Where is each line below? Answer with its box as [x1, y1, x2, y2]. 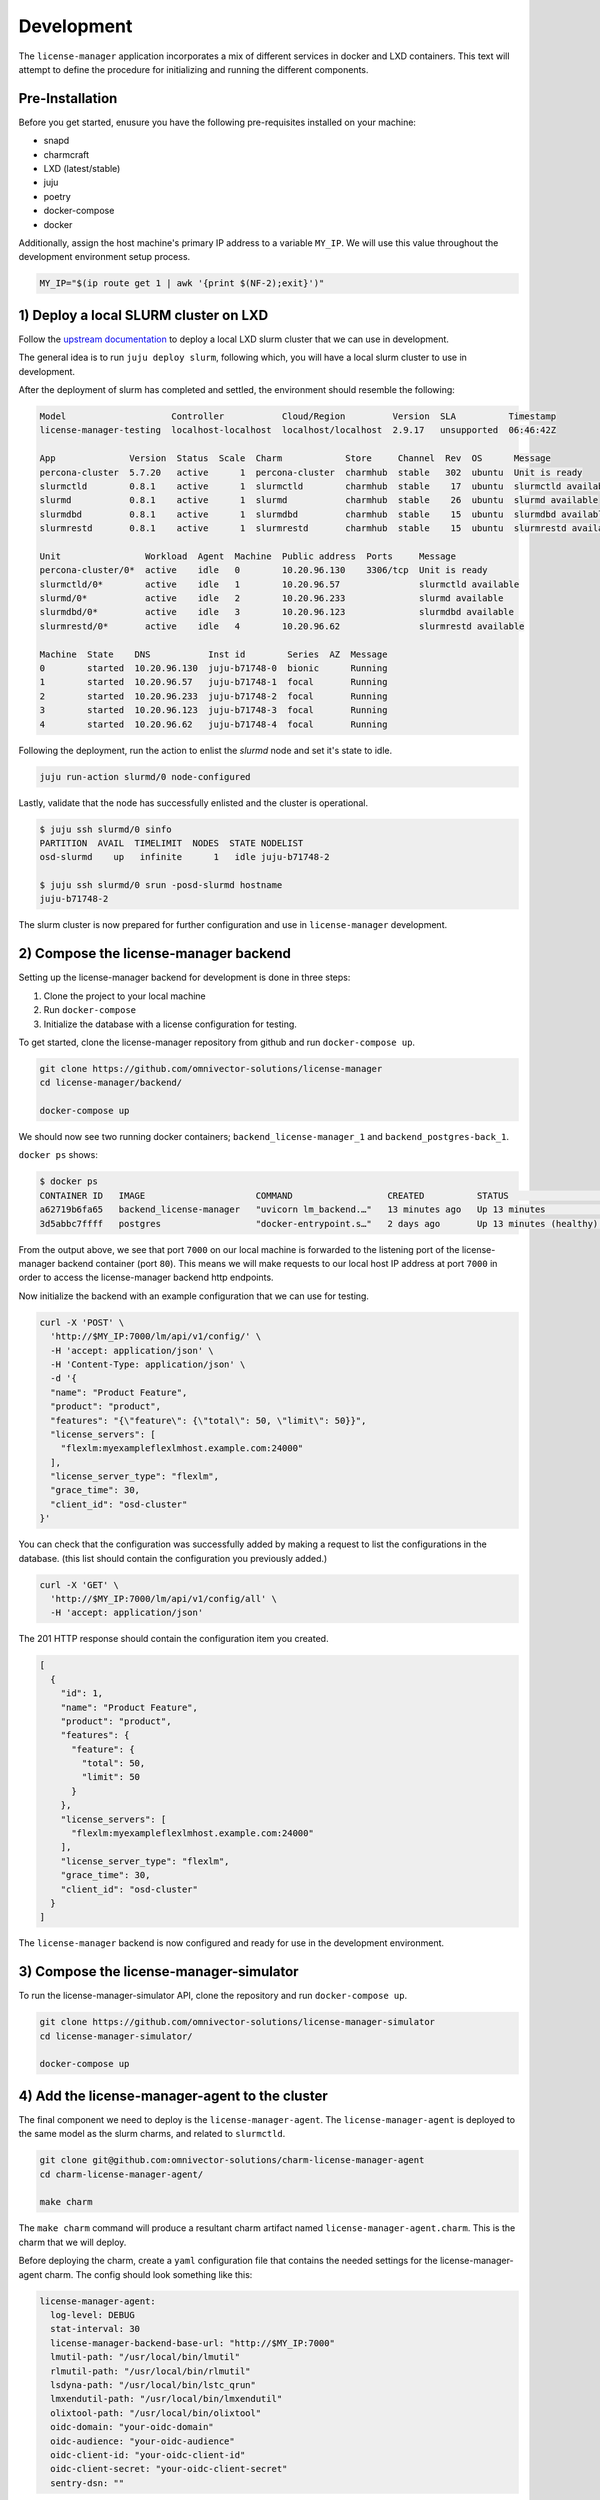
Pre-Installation [18, 90, 118, 107]
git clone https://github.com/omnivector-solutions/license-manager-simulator [39, 2016, 435, 2028]
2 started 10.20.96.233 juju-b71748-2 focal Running [39, 690, 388, 702]
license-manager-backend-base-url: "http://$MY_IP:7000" [50, 2337, 335, 2349]
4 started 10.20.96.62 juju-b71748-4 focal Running [39, 718, 388, 730]
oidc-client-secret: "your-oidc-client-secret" [50, 2463, 288, 2475]
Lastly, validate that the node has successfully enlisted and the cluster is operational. [18, 796, 369, 809]
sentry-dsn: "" [50, 2477, 125, 2489]
